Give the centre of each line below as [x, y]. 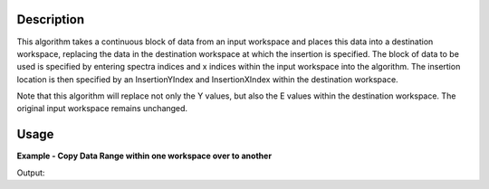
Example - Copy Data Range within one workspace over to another [144, 156]
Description [51, 19]
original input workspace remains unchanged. [102, 109]
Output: [31, 173]
